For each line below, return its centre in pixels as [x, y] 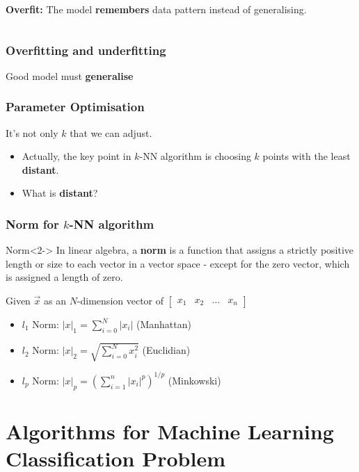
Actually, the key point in [77, 156]
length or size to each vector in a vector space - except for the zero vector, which [178, 263]
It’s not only [32, 132]
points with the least [306, 156]
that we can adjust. [111, 132]
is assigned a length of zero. [64, 277]
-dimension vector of [120, 300]
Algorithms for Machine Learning [170, 431]
